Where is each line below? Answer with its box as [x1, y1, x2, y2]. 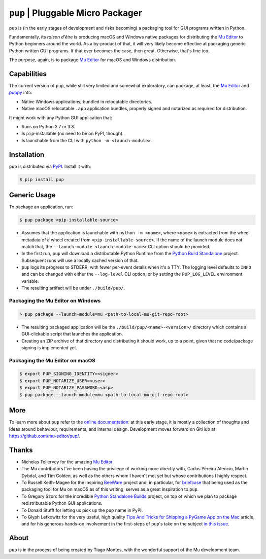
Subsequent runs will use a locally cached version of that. [21, 257, 139, 263]
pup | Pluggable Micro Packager [9, 7, 142, 18]
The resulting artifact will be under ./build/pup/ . [21, 285, 125, 291]
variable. [21, 278, 39, 284]
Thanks [9, 446, 33, 454]
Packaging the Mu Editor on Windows [9, 298, 101, 304]
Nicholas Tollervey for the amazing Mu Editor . [21, 459, 114, 465]
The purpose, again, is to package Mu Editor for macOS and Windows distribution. [9, 57, 176, 63]
